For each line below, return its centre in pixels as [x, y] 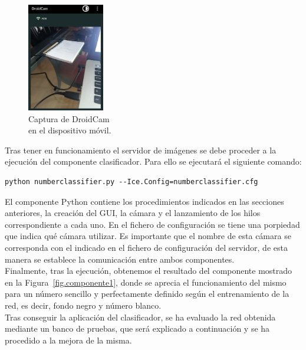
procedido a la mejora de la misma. [68, 340]
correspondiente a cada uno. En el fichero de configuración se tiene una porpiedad [152, 224]
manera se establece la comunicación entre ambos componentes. [120, 259]
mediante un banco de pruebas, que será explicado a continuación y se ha [137, 328]
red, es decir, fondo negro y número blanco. [83, 305]
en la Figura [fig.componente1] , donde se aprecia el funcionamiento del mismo [146, 282]
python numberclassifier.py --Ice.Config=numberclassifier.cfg [131, 182]
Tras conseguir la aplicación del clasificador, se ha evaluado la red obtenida [140, 317]
